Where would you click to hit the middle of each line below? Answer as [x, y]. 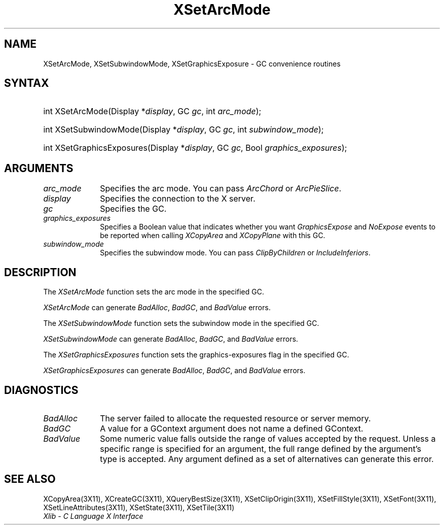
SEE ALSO [30, 479]
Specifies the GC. [133, 209]
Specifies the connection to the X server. [178, 199]
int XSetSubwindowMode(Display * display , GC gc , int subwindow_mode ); [183, 130]
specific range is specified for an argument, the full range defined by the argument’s [261, 449]
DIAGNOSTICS [41, 390]
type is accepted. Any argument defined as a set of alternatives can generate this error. [267, 459]
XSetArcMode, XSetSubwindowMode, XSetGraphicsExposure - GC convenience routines [192, 63]
